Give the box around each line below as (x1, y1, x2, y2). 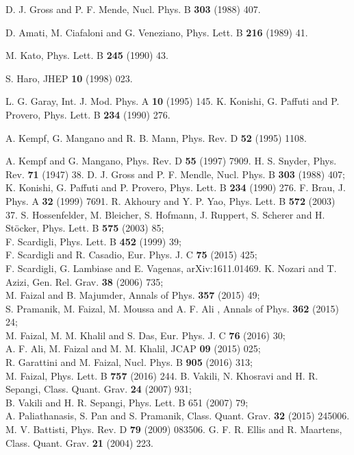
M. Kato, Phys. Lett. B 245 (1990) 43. (5, 48, 168, 62)
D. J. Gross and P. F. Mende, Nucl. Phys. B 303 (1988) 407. (5, 2, 261, 16)
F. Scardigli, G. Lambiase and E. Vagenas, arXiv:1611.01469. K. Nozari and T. (5, 260, 337, 275)
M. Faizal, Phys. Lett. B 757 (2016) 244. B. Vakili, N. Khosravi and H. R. (5, 368, 318, 382)
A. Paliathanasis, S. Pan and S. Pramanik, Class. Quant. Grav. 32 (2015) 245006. (5, 408, 350, 423)
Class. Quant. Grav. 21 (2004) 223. (5, 435, 153, 450)
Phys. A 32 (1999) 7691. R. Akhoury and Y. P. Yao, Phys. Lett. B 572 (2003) (5, 193, 336, 208)
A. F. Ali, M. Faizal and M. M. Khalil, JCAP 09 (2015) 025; (5, 341, 261, 356)
